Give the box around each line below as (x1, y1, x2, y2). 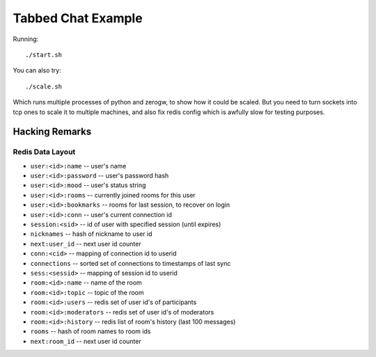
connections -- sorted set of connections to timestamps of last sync (30, 259, 231, 267)
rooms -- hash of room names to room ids (30, 327, 151, 335)
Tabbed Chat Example (13, 10, 143, 26)
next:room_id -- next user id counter (30, 337, 142, 345)
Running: (13, 35, 39, 43)
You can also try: (13, 66, 62, 74)
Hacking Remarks (13, 126, 92, 138)
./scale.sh (25, 82, 63, 90)
